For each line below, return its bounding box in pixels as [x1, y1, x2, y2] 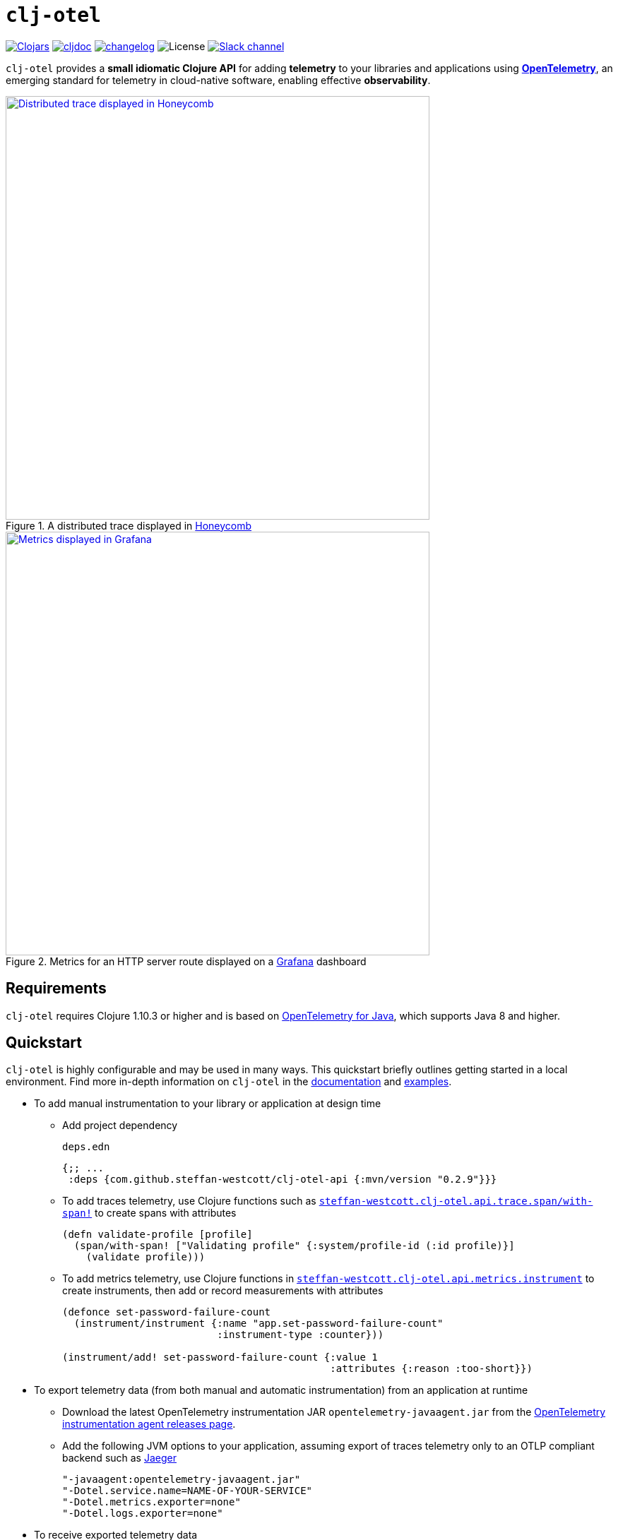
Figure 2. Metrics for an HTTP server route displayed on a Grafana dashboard [6, 955, 367, 967]
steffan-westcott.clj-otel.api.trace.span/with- [319, 1195, 593, 1207]
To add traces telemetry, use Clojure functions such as [62, 1195, 316, 1207]
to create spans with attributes [95, 1207, 237, 1219]
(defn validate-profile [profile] [62, 1229, 253, 1241]
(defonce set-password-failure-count [62, 1306, 271, 1318]
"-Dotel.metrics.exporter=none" [62, 1496, 241, 1508]
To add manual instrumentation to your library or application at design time [34, 1097, 381, 1110]
